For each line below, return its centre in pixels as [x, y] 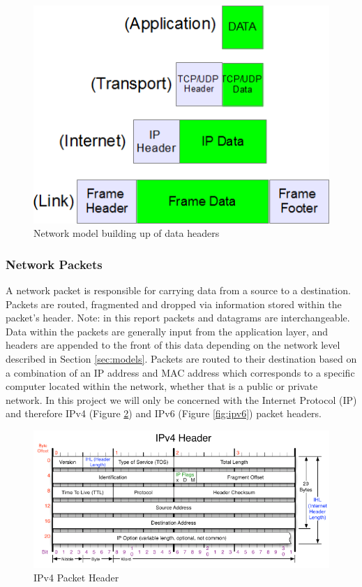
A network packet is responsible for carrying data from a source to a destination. [178, 290]
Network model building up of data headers [127, 233]
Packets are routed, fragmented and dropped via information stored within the [174, 304]
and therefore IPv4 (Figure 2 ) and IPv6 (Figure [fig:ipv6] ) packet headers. [164, 413]
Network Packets [54, 264]
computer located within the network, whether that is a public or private [162, 386]
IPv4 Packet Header [76, 578]
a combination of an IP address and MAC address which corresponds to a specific [180, 372]
